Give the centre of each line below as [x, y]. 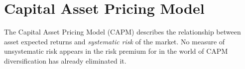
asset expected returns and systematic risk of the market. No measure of [115, 41]
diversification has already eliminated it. [65, 60]
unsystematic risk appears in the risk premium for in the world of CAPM [116, 51]
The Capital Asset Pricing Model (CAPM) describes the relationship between [122, 32]
